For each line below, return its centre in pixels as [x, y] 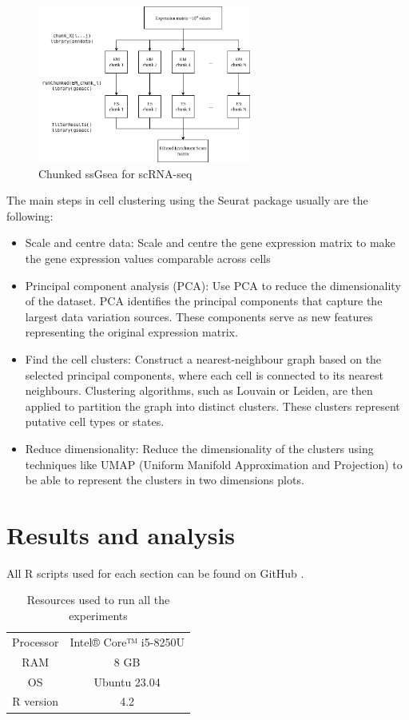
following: [30, 215]
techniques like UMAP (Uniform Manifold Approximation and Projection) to [214, 464]
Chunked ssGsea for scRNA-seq [115, 173]
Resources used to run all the [98, 600]
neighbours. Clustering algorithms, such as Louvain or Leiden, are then [199, 390]
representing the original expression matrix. [131, 332]
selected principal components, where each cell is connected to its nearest [204, 374]
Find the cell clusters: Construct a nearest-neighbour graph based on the [203, 358]
